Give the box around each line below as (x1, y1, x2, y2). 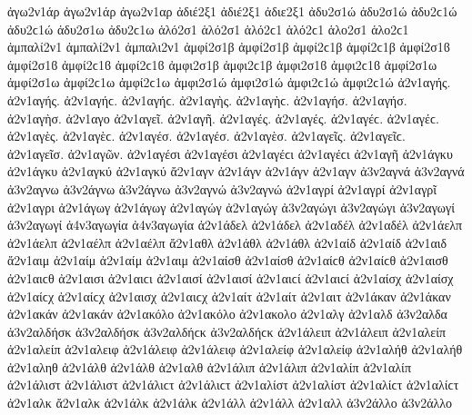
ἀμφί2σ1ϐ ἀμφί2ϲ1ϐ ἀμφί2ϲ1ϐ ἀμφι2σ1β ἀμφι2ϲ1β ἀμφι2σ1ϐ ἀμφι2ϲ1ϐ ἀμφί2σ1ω (7, 54, 437, 74)
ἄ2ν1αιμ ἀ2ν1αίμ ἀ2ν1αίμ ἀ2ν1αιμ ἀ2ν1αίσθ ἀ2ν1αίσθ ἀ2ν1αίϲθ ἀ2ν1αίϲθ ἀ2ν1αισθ (7, 251, 448, 270)
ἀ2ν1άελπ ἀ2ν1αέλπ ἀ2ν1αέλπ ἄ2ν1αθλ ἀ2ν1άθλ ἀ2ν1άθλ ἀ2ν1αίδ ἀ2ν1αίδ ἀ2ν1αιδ (7, 232, 447, 252)
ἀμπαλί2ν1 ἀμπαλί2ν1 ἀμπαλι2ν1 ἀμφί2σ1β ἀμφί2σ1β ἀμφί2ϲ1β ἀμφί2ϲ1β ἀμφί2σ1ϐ (7, 37, 450, 56)
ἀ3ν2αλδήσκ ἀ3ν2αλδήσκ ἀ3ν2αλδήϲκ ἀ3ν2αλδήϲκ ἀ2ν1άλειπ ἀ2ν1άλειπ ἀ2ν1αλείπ (7, 321, 447, 341)
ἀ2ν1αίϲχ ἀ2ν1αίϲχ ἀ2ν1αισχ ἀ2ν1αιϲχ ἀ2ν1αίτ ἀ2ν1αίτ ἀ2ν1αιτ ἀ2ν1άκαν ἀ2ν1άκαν (7, 286, 451, 305)
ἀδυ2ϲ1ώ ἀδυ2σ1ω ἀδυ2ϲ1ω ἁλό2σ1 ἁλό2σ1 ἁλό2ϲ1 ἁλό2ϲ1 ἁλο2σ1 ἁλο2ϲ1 (7, 19, 409, 38)
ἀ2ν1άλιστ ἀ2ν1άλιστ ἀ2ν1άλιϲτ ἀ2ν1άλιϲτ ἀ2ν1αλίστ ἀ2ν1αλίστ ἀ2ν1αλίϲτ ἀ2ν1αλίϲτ (7, 375, 459, 394)
